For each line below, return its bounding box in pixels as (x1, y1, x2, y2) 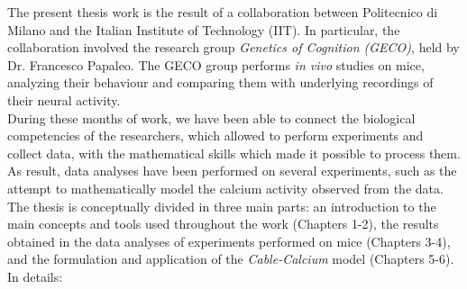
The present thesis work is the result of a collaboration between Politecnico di (7, 3, 438, 21)
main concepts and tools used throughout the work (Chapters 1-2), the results (7, 214, 439, 233)
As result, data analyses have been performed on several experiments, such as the (7, 161, 457, 180)
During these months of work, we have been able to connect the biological (7, 108, 416, 127)
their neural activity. (7, 90, 121, 109)
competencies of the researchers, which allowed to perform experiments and (7, 126, 424, 145)
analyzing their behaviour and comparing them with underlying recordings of (7, 73, 434, 92)
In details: (7, 266, 63, 285)
